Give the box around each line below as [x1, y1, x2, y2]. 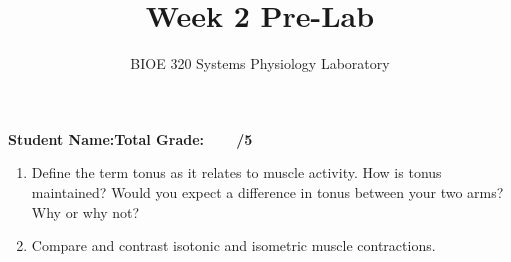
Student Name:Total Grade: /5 [8, 128, 253, 149]
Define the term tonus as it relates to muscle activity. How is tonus [31, 162, 442, 183]
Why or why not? [31, 201, 140, 222]
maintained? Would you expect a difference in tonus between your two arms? [31, 181, 504, 202]
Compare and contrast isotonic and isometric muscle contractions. [31, 235, 436, 256]
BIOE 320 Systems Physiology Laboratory [130, 53, 390, 74]
